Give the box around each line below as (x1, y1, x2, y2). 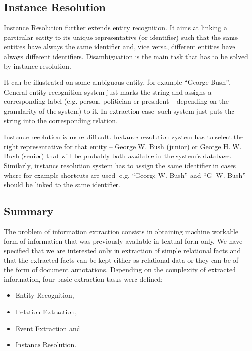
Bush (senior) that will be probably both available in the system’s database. (4, 151, 232, 161)
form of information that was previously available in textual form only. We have (4, 235, 243, 246)
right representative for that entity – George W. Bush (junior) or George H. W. (4, 141, 242, 151)
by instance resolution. (4, 60, 71, 71)
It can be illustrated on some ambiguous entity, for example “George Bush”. (4, 77, 230, 87)
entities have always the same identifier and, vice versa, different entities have (4, 41, 235, 52)
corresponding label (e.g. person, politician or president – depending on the (4, 96, 229, 106)
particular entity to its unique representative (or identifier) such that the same (4, 32, 238, 42)
